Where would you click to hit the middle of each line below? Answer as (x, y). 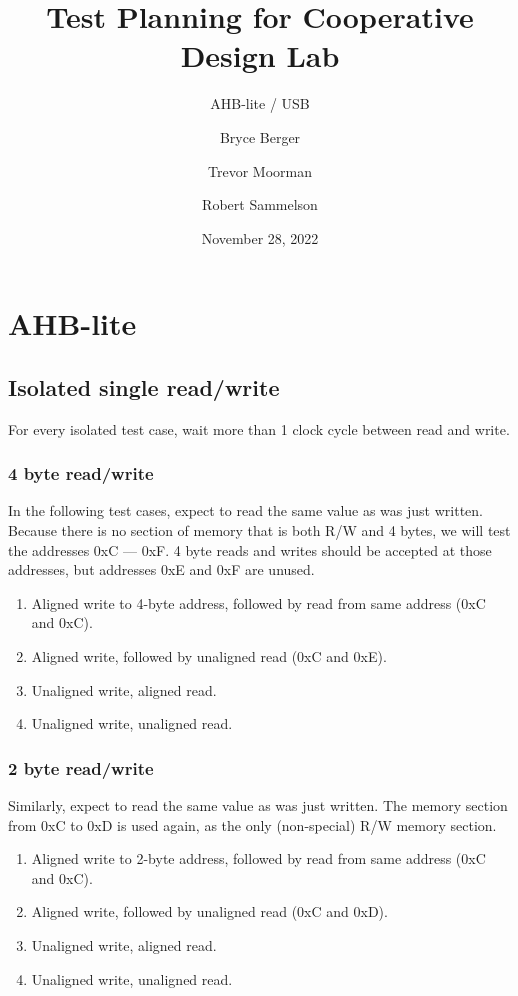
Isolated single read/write (144, 386)
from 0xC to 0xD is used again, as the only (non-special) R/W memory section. (252, 824)
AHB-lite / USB (260, 103)
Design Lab (260, 55)
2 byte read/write (81, 767)
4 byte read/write (81, 473)
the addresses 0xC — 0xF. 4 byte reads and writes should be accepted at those (250, 549)
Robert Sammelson (260, 204)
